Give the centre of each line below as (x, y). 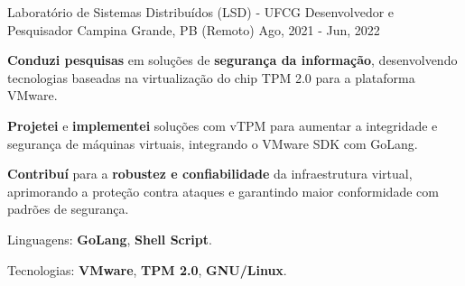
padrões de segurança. (68, 209)
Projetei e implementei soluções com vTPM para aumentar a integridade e (223, 125)
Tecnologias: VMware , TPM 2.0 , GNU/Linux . (147, 269)
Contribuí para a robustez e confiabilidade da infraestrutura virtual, (210, 174)
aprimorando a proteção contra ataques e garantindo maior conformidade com (223, 191)
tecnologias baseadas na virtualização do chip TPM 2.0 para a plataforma (211, 77)
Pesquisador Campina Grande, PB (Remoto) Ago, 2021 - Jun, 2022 (194, 29)
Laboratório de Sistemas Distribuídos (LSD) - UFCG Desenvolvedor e (201, 12)
